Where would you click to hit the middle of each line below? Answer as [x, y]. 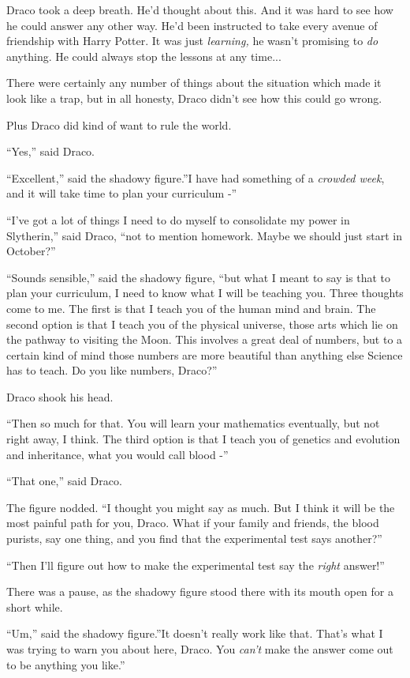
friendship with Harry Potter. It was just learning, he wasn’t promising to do [192, 41]
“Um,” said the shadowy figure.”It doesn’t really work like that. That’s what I [195, 633]
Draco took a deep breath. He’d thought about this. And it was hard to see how [200, 9]
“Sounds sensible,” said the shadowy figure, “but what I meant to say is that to [199, 277]
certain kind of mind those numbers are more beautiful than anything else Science [205, 354]
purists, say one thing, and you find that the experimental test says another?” [194, 539]
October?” [31, 251]
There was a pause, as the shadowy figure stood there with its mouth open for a [200, 591]
